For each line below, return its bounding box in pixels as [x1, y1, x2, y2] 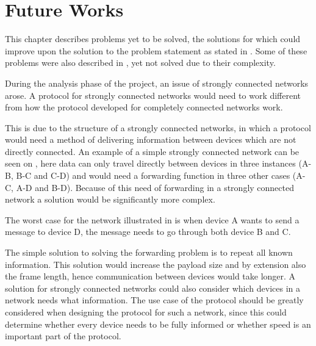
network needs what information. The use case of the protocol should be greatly [5, 294, 304, 306]
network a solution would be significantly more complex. [5, 193, 215, 206]
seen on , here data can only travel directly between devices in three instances [5, 157, 296, 170]
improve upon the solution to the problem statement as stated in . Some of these [5, 44, 307, 57]
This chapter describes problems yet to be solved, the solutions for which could [5, 32, 301, 45]
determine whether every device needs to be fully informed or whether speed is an [5, 317, 311, 330]
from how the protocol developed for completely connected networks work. [5, 101, 283, 114]
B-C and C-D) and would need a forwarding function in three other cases [16, 169, 290, 182]
